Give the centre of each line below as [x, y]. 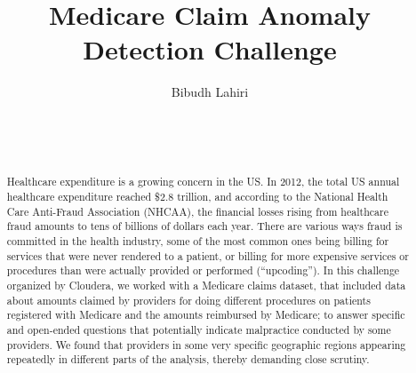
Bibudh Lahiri [210, 92]
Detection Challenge [210, 49]
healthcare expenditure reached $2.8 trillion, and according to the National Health [197, 197]
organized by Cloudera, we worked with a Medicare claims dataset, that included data [206, 286]
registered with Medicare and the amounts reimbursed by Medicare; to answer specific [206, 315]
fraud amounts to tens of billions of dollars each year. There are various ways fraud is [204, 226]
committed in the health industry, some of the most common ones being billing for [198, 241]
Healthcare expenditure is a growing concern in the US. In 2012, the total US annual [203, 182]
